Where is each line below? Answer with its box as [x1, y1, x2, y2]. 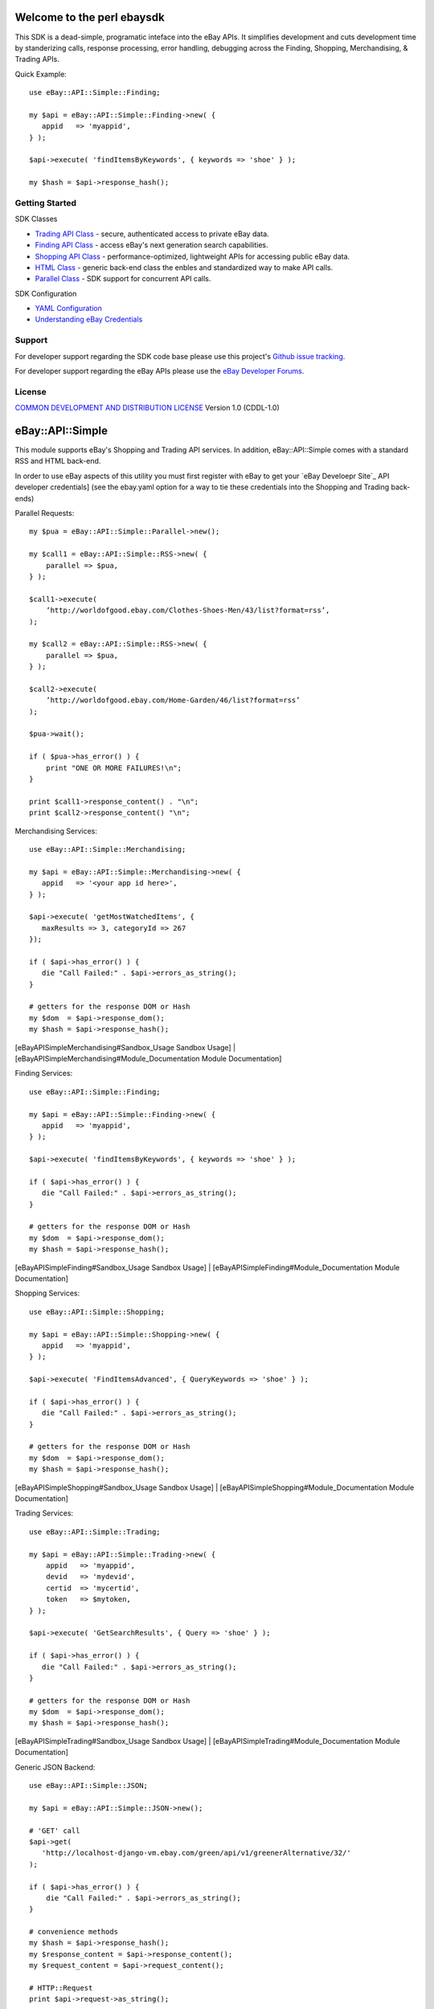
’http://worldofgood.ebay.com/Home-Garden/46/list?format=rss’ [45, 696, 301, 705]
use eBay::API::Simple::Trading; [29, 1527, 161, 1536]
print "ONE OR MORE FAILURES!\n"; [45, 763, 182, 772]
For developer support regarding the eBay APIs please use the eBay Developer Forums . [14, 366, 305, 375]
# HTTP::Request [29, 1983, 93, 1993]
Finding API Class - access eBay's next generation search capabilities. [35, 240, 268, 250]
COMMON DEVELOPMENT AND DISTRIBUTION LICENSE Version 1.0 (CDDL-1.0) [14, 403, 280, 413]
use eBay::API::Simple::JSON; [29, 1781, 149, 1790]
